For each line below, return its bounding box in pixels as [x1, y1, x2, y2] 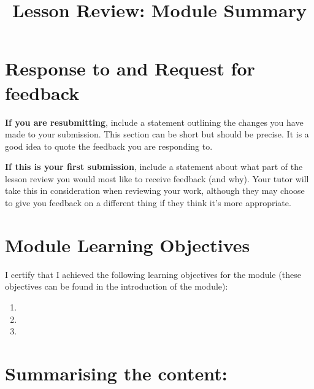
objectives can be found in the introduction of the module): [5, 280, 228, 293]
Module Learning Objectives [5, 232, 250, 257]
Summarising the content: [5, 360, 228, 385]
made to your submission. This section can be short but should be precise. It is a [5, 128, 309, 141]
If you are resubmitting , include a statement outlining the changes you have [5, 115, 304, 128]
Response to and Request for [5, 56, 255, 81]
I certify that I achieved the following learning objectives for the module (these [5, 268, 301, 280]
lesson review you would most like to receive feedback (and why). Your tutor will [5, 172, 309, 185]
